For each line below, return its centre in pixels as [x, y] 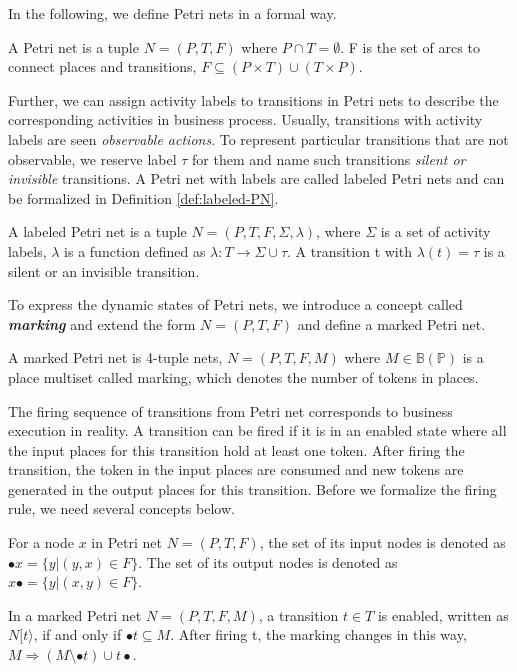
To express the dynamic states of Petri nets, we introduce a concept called [235, 304]
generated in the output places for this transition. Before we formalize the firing [252, 488]
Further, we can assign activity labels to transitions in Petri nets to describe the [253, 99]
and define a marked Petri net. [391, 323]
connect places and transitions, [102, 66]
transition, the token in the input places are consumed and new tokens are [236, 469]
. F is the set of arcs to [410, 46]
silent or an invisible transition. [104, 270]
